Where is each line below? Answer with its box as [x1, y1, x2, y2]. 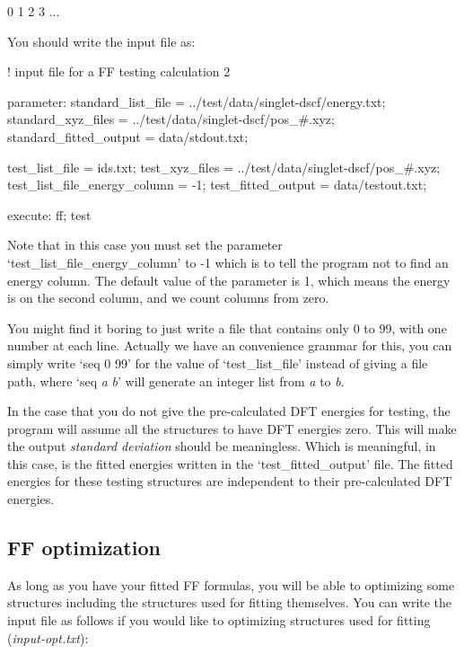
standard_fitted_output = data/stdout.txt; [7, 127, 249, 146]
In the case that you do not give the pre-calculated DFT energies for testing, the [7, 402, 451, 420]
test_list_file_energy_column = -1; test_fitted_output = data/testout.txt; [7, 175, 427, 194]
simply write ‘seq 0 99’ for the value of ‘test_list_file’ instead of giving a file [7, 353, 428, 372]
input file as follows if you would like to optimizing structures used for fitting [7, 611, 431, 630]
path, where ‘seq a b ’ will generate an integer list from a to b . [7, 371, 345, 390]
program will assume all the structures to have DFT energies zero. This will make [7, 419, 457, 437]
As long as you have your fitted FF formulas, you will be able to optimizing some [7, 575, 455, 594]
